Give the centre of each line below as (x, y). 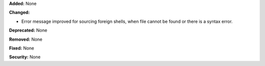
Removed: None (26, 39)
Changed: (19, 13)
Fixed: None (22, 48)
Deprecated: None (28, 30)
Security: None (25, 57)
